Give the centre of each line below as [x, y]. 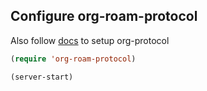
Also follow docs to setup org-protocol [90, 40]
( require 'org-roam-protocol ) [73, 59]
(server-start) [42, 77]
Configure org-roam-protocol [104, 16]
